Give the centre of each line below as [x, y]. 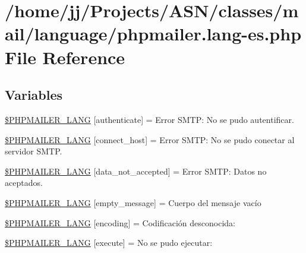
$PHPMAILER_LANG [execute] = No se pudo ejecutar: [109, 243]
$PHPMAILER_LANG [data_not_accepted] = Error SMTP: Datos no [136, 171]
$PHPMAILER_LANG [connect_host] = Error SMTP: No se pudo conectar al [150, 139]
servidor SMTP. [34, 151]
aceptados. [24, 183]
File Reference [65, 57]
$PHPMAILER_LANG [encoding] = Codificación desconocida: [120, 222]
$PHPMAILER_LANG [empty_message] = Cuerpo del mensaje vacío [133, 202]
